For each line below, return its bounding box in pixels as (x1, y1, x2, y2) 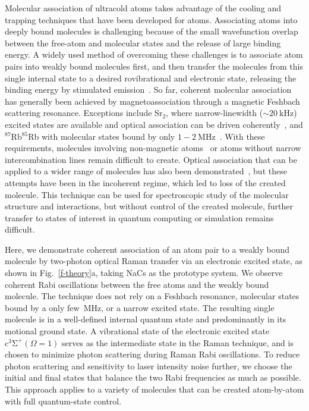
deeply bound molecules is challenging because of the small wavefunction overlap (5, 25, 298, 37)
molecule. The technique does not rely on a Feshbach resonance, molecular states (5, 290, 299, 302)
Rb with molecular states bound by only (28, 130, 175, 142)
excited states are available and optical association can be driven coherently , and (5, 118, 303, 130)
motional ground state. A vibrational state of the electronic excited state (5, 325, 270, 337)
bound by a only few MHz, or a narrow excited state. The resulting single (5, 301, 275, 313)
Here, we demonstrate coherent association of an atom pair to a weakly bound (5, 243, 290, 255)
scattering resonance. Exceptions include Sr (5, 106, 163, 119)
